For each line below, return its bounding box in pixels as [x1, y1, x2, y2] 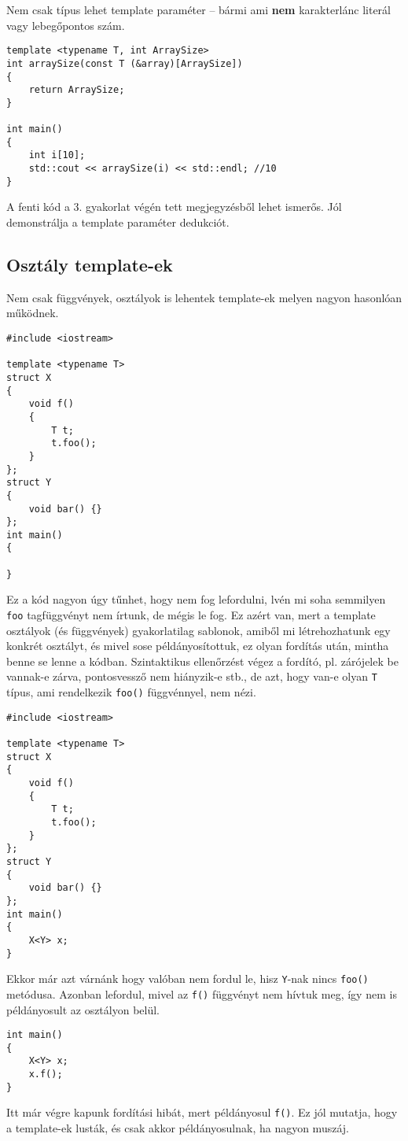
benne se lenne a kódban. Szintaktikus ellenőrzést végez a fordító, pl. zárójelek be [6, 652, 399, 669]
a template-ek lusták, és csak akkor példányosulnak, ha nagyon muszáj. [6, 1120, 349, 1136]
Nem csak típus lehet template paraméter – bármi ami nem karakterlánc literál [6, 2, 391, 17]
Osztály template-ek [6, 252, 173, 276]
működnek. [6, 305, 59, 321]
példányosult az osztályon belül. [6, 1001, 160, 1017]
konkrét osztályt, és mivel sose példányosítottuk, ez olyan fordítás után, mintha [6, 637, 389, 654]
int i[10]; [28, 150, 86, 161]
